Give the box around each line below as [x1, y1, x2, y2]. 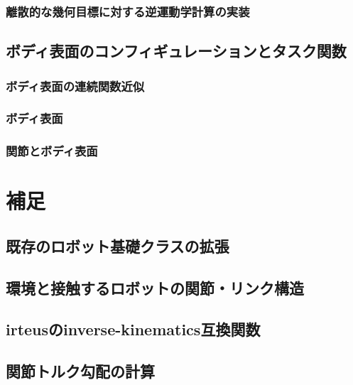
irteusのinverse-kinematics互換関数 [6, 318, 261, 340]
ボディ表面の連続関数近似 [6, 77, 145, 94]
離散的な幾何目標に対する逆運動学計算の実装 [6, 2, 250, 20]
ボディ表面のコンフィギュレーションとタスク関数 [6, 40, 347, 62]
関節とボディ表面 [6, 142, 98, 160]
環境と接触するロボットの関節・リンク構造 [6, 276, 304, 298]
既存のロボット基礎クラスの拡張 [6, 234, 229, 256]
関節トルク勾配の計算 [6, 360, 155, 382]
